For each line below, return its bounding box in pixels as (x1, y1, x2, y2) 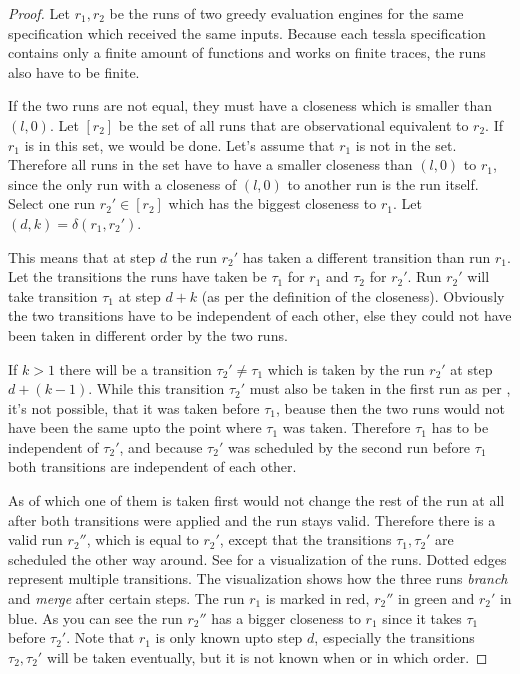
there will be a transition (59, 358, 212, 379)
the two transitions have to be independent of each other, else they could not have (8, 305, 512, 326)
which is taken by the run (267, 358, 425, 379)
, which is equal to (86, 529, 199, 550)
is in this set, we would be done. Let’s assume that (24, 134, 335, 155)
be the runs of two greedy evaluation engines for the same (109, 3, 464, 23)
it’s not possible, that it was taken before (8, 397, 260, 418)
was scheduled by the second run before (227, 436, 471, 457)
